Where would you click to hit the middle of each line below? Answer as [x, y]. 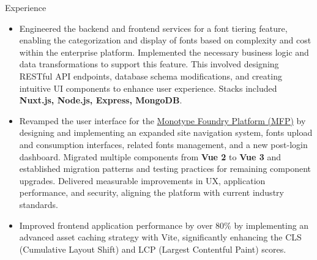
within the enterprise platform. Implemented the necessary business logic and [164, 52]
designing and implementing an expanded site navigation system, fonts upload [166, 132]
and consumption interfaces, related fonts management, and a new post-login [163, 144]
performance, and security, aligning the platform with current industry [151, 192]
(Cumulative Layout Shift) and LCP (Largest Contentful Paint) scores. [153, 249]
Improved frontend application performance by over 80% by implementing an [164, 225]
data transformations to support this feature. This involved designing [149, 64]
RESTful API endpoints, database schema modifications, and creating [151, 76]
